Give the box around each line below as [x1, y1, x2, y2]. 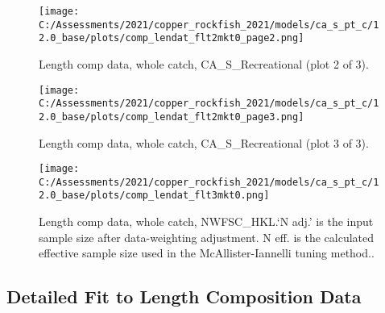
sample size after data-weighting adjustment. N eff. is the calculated [39, 228, 375, 245]
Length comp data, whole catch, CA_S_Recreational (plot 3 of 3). [39, 134, 369, 151]
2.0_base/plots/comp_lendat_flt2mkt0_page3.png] [39, 111, 304, 123]
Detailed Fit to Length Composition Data [6, 284, 362, 309]
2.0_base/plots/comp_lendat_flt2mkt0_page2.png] [39, 32, 304, 44]
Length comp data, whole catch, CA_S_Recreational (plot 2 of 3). [39, 55, 369, 72]
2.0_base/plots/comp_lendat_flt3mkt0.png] [39, 190, 270, 202]
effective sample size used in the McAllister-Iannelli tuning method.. [39, 244, 375, 261]
